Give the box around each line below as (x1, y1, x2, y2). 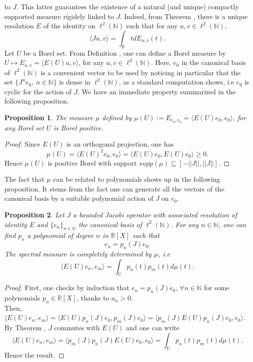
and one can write (126, 322, 180, 333)
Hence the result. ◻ (4, 349, 64, 360)
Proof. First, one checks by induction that (4, 282, 129, 293)
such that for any (126, 21, 178, 31)
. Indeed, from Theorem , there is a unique (120, 11, 248, 21)
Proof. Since (4, 139, 41, 149)
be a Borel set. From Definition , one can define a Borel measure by (23, 47, 226, 58)
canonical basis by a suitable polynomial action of (4, 193, 153, 203)
